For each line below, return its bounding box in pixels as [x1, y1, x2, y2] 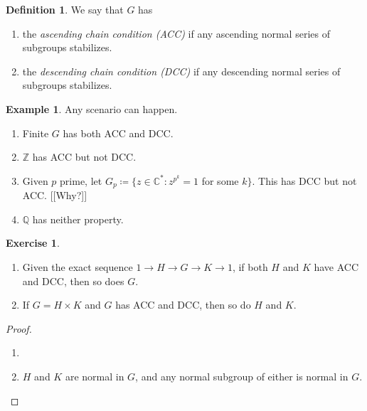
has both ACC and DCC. [63, 125, 174, 140]
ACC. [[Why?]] [22, 188, 87, 203]
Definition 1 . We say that [6, 2, 124, 16]
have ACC [314, 259, 359, 274]
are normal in [65, 368, 124, 383]
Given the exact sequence [22, 259, 133, 274]
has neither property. [32, 211, 124, 226]
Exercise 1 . [6, 235, 60, 250]
